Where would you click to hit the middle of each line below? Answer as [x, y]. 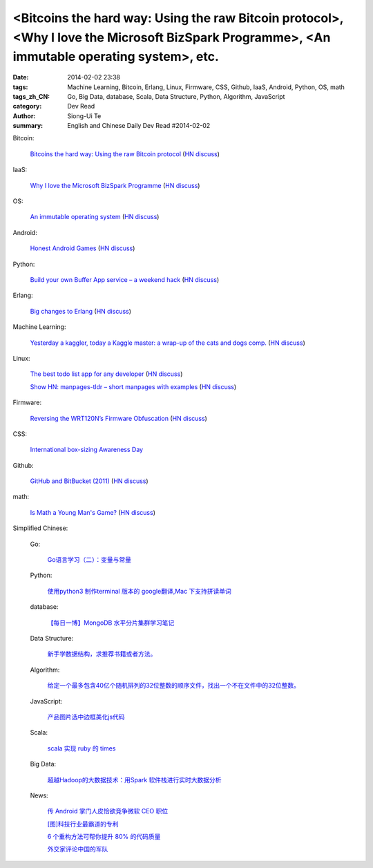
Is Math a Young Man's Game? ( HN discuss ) [93, 512]
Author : [24, 116]
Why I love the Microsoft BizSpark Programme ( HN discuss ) [115, 185]
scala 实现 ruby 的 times [82, 748]
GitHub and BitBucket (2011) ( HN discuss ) [89, 481]
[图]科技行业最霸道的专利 [83, 824]
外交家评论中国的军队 [78, 849]
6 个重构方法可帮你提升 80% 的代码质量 [104, 837]
